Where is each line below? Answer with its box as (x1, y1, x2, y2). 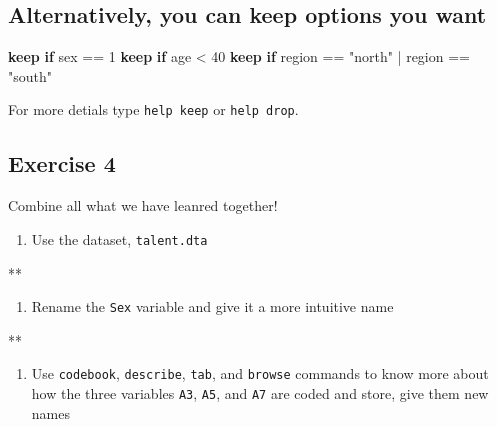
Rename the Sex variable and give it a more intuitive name (31, 296, 394, 317)
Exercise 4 (8, 148, 116, 179)
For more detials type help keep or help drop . (8, 99, 299, 120)
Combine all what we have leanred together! (8, 195, 278, 216)
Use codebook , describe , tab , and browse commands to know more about (31, 363, 489, 384)
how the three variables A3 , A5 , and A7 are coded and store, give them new (31, 383, 489, 403)
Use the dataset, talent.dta (31, 228, 208, 249)
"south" (8, 65, 53, 86)
